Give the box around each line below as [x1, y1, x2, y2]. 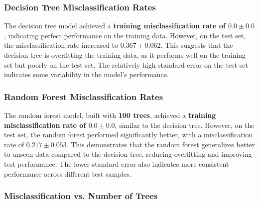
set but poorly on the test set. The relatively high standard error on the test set [4, 59, 248, 70]
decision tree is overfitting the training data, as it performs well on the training [4, 50, 246, 60]
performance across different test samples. [4, 168, 131, 179]
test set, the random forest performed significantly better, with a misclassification [4, 129, 253, 140]
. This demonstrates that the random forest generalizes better [66, 139, 255, 149]
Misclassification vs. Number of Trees [4, 190, 158, 202]
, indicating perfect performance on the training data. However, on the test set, [4, 30, 246, 40]
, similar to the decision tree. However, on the [115, 119, 255, 130]
